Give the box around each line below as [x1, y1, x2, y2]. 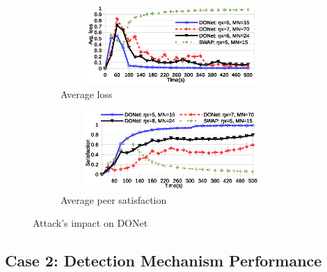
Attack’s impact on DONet [33, 216, 148, 230]
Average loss [61, 86, 113, 101]
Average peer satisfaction [61, 192, 167, 207]
